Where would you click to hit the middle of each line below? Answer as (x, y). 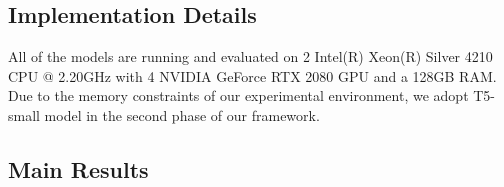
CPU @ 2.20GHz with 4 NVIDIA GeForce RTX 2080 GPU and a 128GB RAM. (252, 75)
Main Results (78, 168)
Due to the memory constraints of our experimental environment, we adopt (238, 95)
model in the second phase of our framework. (182, 114)
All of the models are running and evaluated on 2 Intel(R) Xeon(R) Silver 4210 (250, 56)
